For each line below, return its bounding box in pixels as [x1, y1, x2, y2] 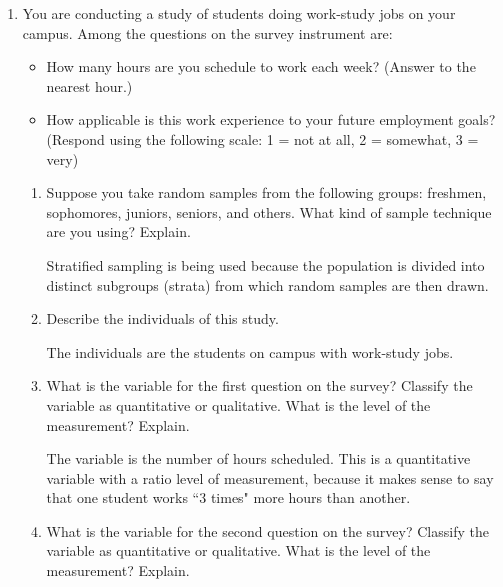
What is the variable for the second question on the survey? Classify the [46, 520, 489, 541]
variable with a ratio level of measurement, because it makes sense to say [46, 467, 494, 488]
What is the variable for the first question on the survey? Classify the [46, 375, 473, 396]
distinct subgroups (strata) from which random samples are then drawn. [46, 274, 489, 295]
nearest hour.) [46, 75, 133, 96]
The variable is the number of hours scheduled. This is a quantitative [46, 448, 471, 469]
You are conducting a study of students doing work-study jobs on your [22, 3, 456, 23]
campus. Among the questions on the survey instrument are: [22, 22, 393, 43]
